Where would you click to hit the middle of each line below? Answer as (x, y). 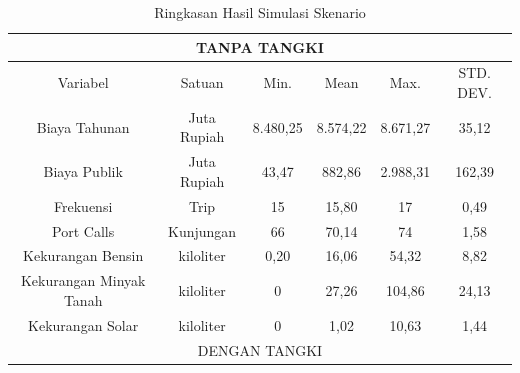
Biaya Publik (83, 171)
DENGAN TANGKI (260, 349)
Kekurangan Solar (83, 324)
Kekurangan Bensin (83, 255)
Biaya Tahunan (83, 126)
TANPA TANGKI (260, 46)
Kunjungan (202, 230)
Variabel (83, 82)
